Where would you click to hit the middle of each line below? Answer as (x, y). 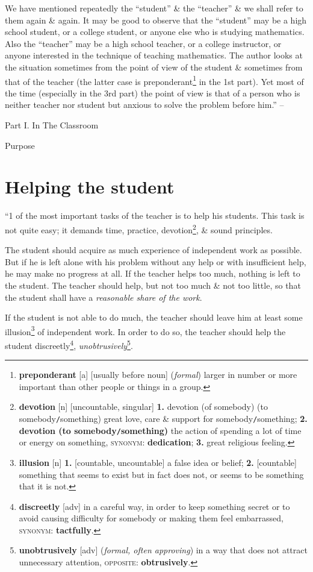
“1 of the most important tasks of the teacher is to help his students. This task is (155, 215)
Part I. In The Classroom (52, 125)
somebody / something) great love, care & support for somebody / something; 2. (163, 418)
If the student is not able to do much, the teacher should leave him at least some (154, 317)
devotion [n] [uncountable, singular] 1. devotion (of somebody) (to (144, 407)
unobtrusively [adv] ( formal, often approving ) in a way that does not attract (163, 550)
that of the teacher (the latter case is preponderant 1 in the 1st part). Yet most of (154, 80)
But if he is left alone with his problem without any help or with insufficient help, (156, 261)
